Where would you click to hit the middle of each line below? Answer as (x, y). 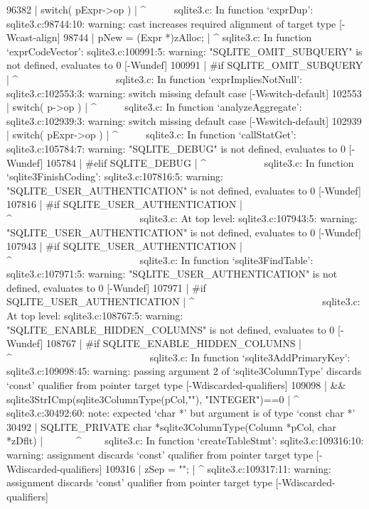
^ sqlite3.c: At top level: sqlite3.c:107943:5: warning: (182, 218)
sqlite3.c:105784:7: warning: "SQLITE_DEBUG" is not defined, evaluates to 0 (176, 148)
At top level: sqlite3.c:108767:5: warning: (95, 316)
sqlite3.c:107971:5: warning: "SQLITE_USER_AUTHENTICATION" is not (172, 274)
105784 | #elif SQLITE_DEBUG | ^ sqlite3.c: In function (200, 162)
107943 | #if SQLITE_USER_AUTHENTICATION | (124, 246)
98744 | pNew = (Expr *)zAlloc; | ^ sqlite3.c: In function (188, 37)
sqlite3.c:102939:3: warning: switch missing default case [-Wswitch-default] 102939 (184, 120)
